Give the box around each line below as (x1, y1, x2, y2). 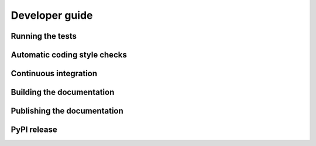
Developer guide (11, 9, 93, 22)
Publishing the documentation (11, 106, 124, 116)
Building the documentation (11, 87, 115, 97)
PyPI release (11, 125, 58, 135)
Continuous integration (11, 69, 98, 79)
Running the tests (11, 31, 77, 41)
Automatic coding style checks (11, 50, 127, 60)
